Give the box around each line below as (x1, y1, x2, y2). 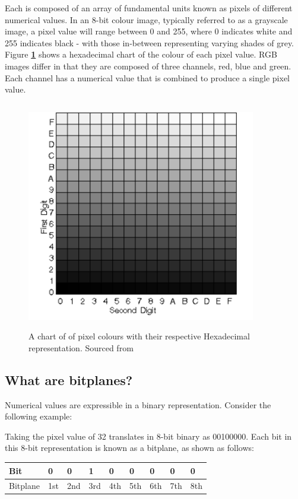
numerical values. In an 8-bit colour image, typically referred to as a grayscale (5, 13, 288, 26)
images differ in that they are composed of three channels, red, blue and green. (5, 59, 291, 72)
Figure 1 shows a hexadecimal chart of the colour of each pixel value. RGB (5, 48, 277, 61)
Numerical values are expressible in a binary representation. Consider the (5, 398, 271, 411)
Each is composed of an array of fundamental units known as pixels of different (5, 2, 293, 14)
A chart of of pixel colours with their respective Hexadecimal (28, 330, 250, 342)
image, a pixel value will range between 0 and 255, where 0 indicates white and (5, 25, 293, 37)
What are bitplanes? (5, 370, 133, 389)
